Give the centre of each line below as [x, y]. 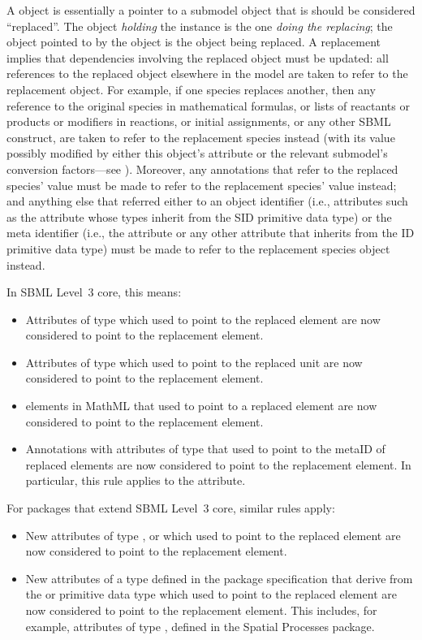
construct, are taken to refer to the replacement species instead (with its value [201, 137]
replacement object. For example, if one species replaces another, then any [191, 89]
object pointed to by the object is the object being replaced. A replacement [194, 42]
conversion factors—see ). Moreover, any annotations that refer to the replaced [202, 169]
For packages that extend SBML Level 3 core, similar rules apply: [171, 508]
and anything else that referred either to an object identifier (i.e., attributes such [207, 201]
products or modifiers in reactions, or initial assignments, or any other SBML [199, 121]
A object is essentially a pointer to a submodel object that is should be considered [211, 10]
